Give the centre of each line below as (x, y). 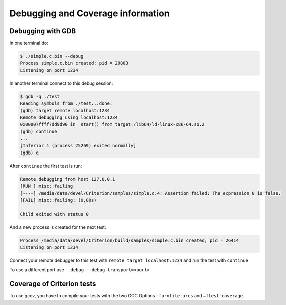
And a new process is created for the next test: (58, 227)
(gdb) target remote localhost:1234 (65, 111)
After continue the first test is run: (46, 166)
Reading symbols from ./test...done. (66, 104)
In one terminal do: (29, 43)
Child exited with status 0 (54, 214)
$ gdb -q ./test (40, 96)
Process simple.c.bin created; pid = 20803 (74, 63)
